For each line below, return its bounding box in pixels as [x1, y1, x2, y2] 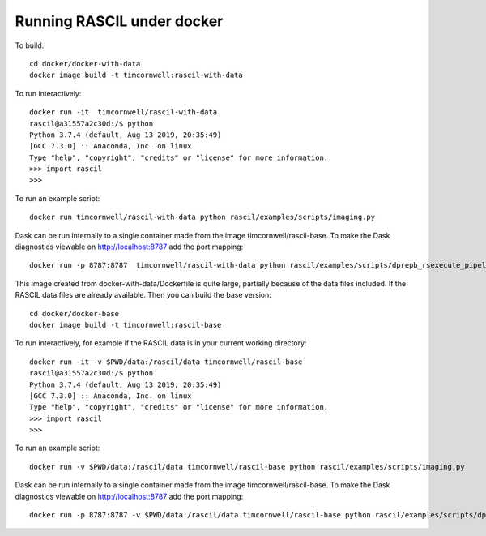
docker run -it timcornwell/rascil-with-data [29, 108, 218, 117]
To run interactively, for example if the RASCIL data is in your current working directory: [15, 338, 307, 348]
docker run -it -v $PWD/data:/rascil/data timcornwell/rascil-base [29, 357, 303, 367]
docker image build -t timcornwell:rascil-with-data [29, 71, 243, 80]
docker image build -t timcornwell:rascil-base [29, 320, 222, 329]
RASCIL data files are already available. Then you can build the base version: [15, 290, 271, 300]
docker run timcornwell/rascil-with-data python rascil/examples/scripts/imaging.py [29, 212, 376, 222]
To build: [15, 41, 45, 50]
